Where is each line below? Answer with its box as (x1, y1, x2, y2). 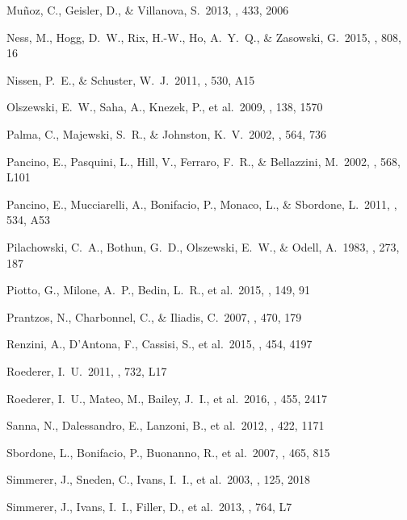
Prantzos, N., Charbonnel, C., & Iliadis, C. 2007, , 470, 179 (6, 308, 302, 325)
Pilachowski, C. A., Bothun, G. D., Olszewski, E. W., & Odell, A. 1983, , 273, (6, 238, 400, 255)
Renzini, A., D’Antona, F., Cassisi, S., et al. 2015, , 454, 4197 (6, 335, 313, 352)
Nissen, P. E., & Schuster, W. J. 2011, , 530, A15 (6, 71, 255, 88)
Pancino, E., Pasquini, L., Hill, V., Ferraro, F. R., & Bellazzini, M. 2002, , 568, (6, 152, 401, 169)
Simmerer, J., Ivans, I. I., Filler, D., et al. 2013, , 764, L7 (6, 497, 292, 514)
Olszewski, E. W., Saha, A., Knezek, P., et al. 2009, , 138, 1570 (6, 98, 323, 115)
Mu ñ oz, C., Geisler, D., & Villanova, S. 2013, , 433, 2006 (6, 2, 289, 18)
